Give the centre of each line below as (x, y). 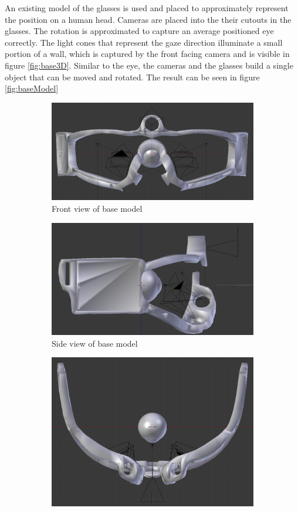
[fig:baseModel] (32, 88)
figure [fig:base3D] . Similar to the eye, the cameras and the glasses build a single (149, 65)
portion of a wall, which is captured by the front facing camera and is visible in (147, 54)
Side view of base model (95, 343)
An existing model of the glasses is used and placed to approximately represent (147, 8)
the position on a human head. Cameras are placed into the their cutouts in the (148, 19)
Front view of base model (97, 208)
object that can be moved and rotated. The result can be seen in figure (132, 77)
